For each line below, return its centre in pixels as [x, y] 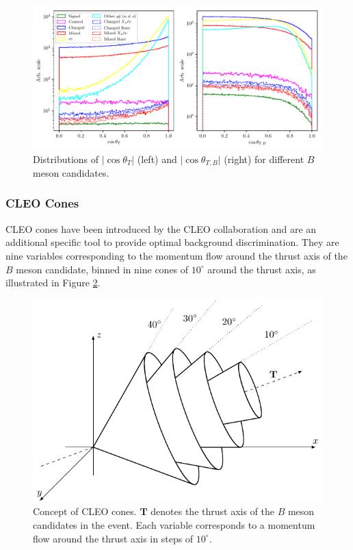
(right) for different [264, 159]
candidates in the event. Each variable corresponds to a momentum [174, 524]
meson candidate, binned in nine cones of [102, 269]
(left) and [157, 159]
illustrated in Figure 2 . [53, 283]
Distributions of [66, 159]
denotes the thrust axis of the [212, 511]
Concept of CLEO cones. [85, 511]
